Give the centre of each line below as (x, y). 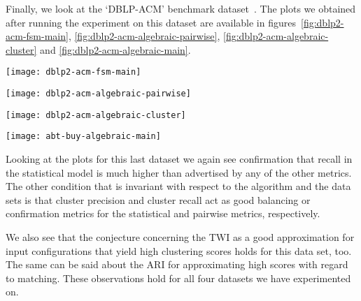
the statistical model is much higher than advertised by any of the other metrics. (179, 172)
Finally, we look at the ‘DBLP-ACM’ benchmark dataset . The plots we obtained (181, 8)
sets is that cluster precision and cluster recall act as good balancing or (158, 199)
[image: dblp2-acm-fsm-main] (73, 72)
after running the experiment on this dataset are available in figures (151, 22)
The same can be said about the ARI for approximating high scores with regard (177, 264)
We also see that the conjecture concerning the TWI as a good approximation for (180, 236)
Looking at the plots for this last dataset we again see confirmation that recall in (179, 159)
